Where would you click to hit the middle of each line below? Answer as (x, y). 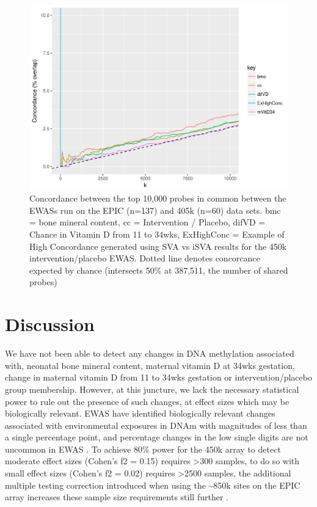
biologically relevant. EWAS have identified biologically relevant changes (140, 413)
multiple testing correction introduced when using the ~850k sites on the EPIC (153, 485)
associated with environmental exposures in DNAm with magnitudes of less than (156, 425)
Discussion (50, 324)
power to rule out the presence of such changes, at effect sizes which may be (147, 401)
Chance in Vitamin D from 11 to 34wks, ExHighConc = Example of (157, 234)
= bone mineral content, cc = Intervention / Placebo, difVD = (148, 222)
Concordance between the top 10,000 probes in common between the (158, 198)
